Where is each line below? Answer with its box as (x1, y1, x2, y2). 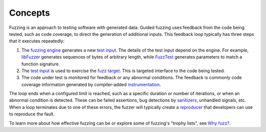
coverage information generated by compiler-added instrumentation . (21, 81, 161, 87)
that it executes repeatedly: (9, 38, 65, 44)
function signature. (21, 61, 60, 67)
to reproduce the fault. (9, 111, 55, 117)
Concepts (9, 7, 50, 18)
